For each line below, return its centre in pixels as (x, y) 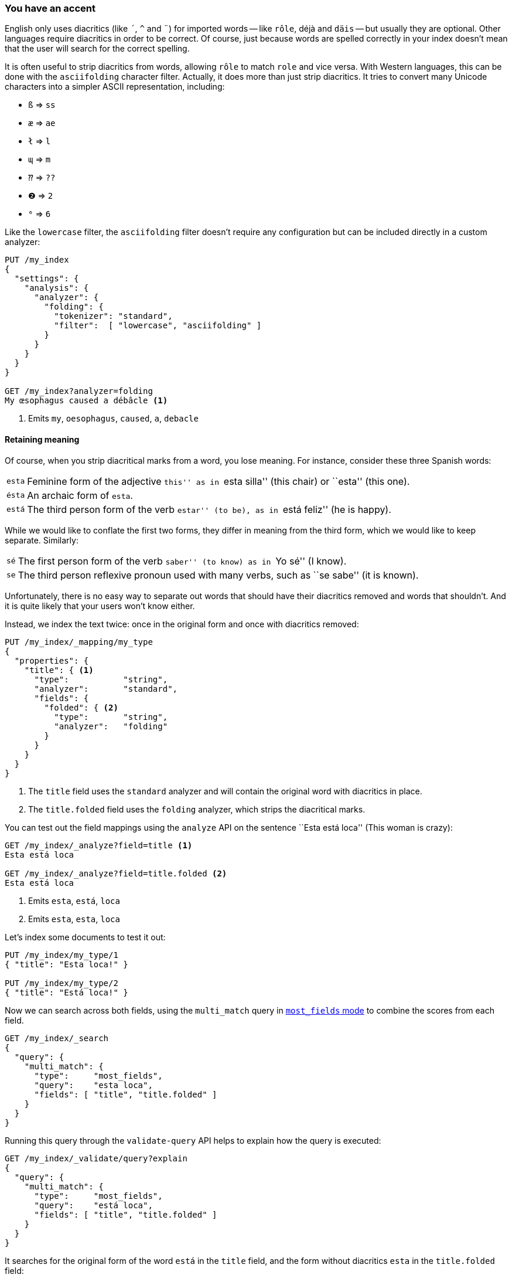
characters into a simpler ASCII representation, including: (115, 87)
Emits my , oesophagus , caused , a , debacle (113, 419)
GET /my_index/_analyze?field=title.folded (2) (116, 873)
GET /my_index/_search (57, 1038)
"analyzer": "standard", (106, 689)
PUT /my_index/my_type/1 (62, 955)
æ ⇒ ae (42, 123)
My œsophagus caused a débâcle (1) (86, 401)
